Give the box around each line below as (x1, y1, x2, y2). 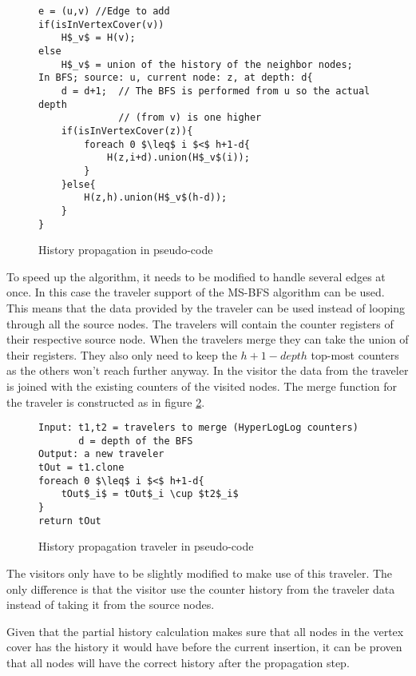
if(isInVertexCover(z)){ (61, 125, 193, 137)
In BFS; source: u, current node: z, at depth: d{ (38, 72, 313, 84)
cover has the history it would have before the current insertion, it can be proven (6, 638, 402, 655)
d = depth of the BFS (78, 435, 193, 447)
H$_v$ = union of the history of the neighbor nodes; (61, 58, 353, 70)
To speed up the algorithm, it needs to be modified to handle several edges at (6, 268, 386, 284)
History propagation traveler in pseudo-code (38, 538, 254, 555)
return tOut (38, 515, 101, 527)
